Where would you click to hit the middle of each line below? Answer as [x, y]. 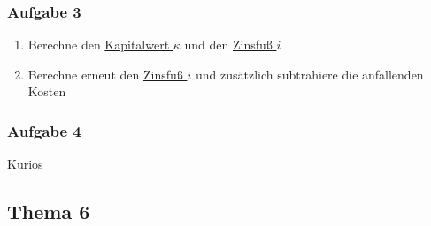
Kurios [25, 164]
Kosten [47, 91]
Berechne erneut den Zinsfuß [105, 74]
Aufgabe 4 [44, 130]
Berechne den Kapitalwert [99, 45]
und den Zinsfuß [228, 45]
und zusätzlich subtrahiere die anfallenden [309, 74]
